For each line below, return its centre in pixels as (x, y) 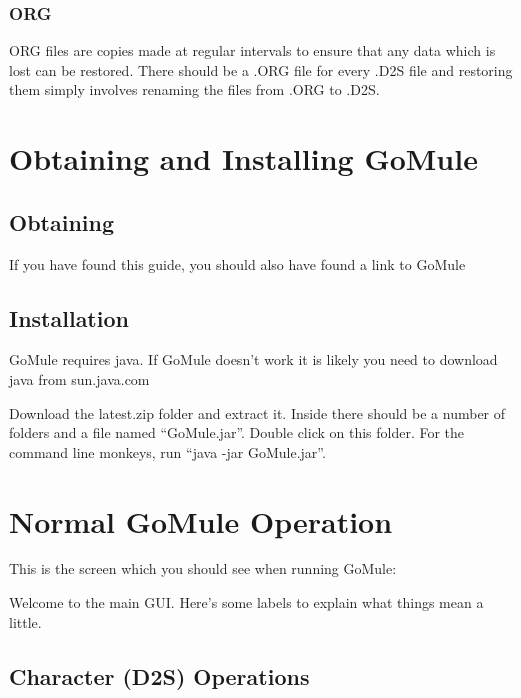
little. (25, 621)
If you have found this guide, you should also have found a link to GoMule (237, 263)
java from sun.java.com (79, 378)
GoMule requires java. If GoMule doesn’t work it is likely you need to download (253, 359)
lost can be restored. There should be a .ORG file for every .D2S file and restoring (261, 69)
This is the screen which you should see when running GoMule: (203, 568)
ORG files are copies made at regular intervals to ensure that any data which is (252, 50)
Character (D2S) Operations (159, 675)
